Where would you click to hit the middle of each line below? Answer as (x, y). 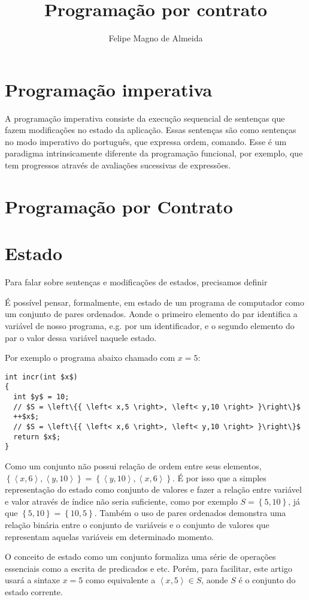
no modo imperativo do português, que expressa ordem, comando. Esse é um (146, 141)
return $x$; (37, 437)
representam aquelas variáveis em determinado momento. (110, 536)
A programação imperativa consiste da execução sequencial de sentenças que (145, 118)
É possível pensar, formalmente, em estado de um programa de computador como (154, 302)
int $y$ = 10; (41, 397)
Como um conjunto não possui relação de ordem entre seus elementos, (133, 465)
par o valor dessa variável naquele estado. (81, 337)
